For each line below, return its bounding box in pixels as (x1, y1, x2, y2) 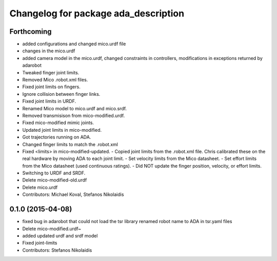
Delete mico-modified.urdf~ (22, 226, 82, 232)
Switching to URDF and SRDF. (22, 170, 86, 176)
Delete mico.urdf (22, 184, 58, 190)
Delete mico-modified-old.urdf (22, 177, 87, 183)
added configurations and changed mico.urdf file (22, 41, 126, 47)
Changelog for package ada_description (9, 8, 185, 19)
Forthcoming (9, 27, 52, 36)
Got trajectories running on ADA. (22, 134, 91, 140)
